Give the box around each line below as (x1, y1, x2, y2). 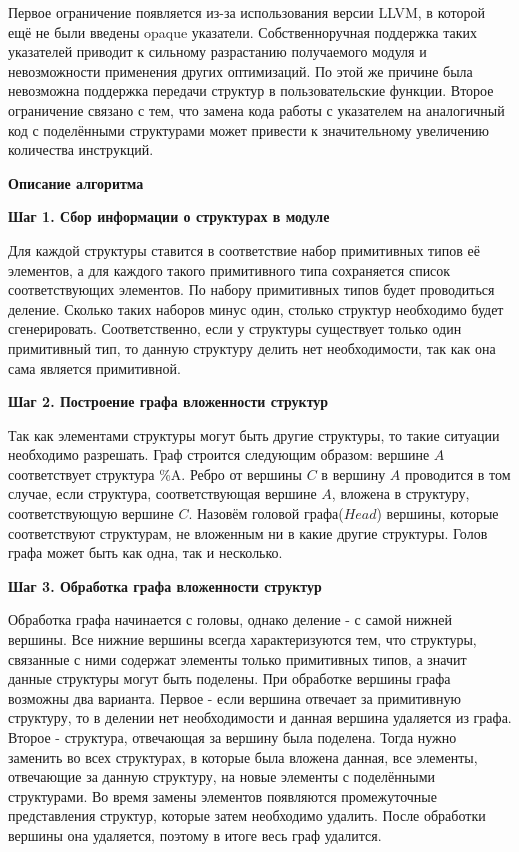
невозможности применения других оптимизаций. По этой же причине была (8, 60, 473, 81)
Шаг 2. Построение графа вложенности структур (8, 391, 329, 412)
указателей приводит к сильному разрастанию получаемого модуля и (8, 41, 427, 62)
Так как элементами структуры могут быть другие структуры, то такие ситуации (8, 424, 500, 445)
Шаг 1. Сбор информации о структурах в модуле (8, 206, 330, 227)
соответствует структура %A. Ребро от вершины (8, 463, 303, 484)
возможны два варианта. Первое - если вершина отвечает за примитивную (8, 687, 461, 708)
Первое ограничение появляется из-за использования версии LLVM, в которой (8, 2, 485, 22)
